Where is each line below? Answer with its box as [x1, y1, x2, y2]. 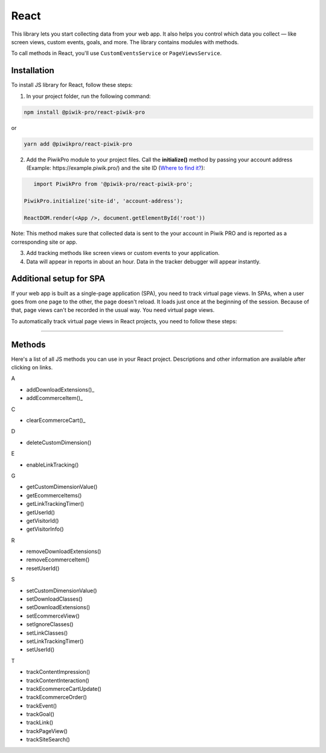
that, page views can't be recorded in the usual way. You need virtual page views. [11, 306, 215, 314]
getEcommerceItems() [26, 491, 82, 499]
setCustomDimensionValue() [26, 587, 97, 594]
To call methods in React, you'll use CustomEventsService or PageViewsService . [11, 50, 222, 57]
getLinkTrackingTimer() [26, 500, 85, 508]
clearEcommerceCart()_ [26, 416, 86, 424]
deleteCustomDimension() [26, 439, 92, 446]
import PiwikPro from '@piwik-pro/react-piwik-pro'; [33, 180, 193, 187]
